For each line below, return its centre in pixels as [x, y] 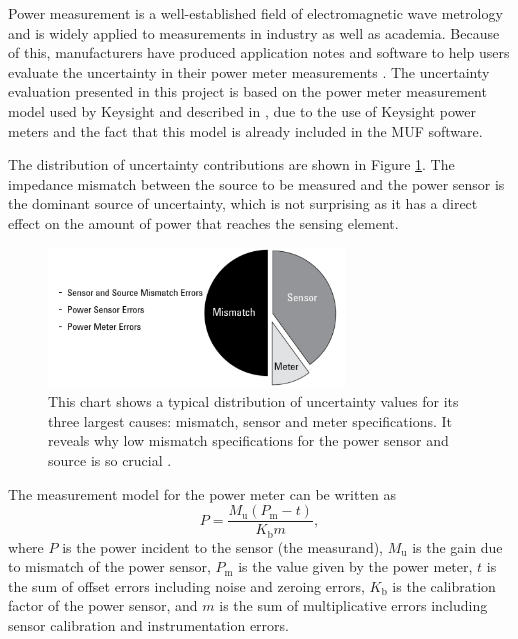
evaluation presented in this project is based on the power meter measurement [247, 91]
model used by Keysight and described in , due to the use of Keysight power [242, 110]
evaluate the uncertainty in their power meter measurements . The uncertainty [249, 71]
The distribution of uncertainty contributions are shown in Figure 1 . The [231, 164]
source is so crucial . [110, 459]
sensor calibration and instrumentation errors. [148, 625]
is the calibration [444, 585]
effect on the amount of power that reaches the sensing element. [203, 222]
